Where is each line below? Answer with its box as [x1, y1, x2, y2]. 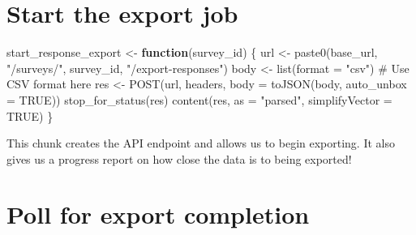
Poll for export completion [6, 198, 310, 231]
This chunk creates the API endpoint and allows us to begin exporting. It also [6, 135, 395, 152]
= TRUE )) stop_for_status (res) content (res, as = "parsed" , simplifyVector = [6, 91, 392, 108]
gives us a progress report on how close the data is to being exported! [6, 150, 352, 167]
